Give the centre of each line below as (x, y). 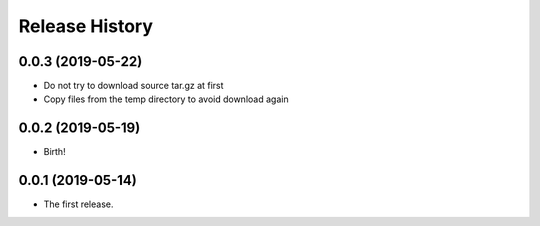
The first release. (78, 204)
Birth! (54, 152)
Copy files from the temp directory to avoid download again (166, 99)
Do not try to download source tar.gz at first (133, 86)
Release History (86, 26)
